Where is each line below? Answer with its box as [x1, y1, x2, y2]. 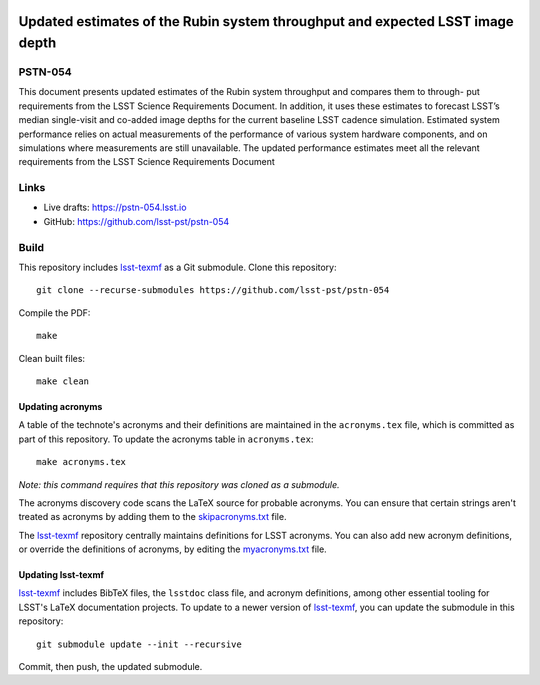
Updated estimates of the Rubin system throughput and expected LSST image [18, 13, 514, 30]
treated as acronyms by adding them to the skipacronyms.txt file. [18, 511, 287, 523]
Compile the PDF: [18, 306, 91, 319]
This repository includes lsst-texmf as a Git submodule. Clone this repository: [18, 261, 337, 273]
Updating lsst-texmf [18, 569, 105, 581]
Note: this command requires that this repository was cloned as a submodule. [18, 478, 340, 490]
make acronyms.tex [36, 456, 127, 468]
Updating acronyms [18, 400, 103, 412]
